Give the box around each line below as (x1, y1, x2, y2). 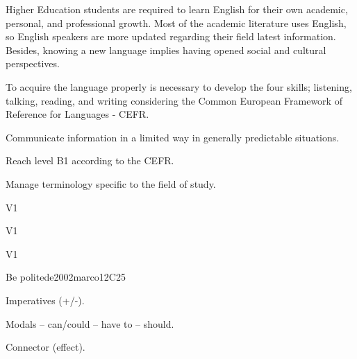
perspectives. (6, 56, 60, 71)
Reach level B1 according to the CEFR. (6, 153, 174, 168)
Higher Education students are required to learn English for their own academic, (6, 2, 348, 16)
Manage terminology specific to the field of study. (6, 176, 216, 191)
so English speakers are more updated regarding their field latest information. (6, 29, 336, 44)
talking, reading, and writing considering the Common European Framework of (6, 93, 342, 107)
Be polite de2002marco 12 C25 (6, 270, 126, 284)
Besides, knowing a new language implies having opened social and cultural (6, 42, 326, 57)
